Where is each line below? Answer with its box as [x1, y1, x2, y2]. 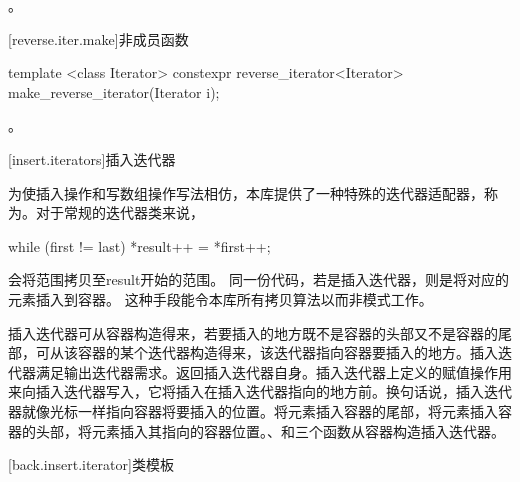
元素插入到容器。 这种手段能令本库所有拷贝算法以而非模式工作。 [8, 288, 433, 309]
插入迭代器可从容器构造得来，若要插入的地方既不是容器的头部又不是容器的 [8, 322, 498, 343]
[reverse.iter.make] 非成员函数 [8, 28, 189, 49]
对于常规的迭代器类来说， [35, 202, 204, 223]
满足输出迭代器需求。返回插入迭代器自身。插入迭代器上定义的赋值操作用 [35, 361, 512, 382]
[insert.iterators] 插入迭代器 [8, 148, 176, 169]
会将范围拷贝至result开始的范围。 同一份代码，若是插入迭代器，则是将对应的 [8, 269, 510, 290]
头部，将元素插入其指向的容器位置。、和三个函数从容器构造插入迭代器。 [35, 420, 505, 441]
